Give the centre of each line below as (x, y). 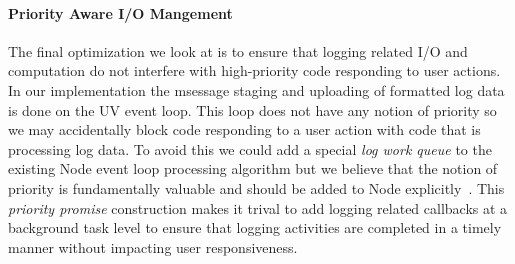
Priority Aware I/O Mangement (120, 12)
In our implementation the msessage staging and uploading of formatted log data (256, 89)
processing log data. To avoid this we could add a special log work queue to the (250, 148)
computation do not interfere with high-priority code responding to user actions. (254, 70)
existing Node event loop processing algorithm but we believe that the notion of (253, 168)
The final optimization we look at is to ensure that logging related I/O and (238, 50)
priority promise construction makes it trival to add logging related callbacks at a (258, 207)
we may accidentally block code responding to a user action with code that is (244, 129)
